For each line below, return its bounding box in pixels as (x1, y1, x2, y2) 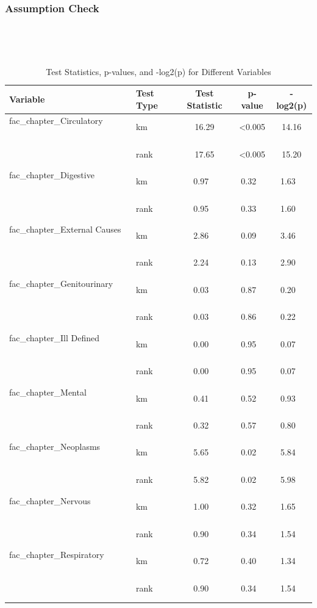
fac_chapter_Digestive (9, 168, 94, 181)
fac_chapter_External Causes (9, 223, 121, 236)
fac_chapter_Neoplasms (9, 440, 101, 452)
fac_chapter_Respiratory (9, 548, 104, 561)
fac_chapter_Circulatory (9, 114, 103, 127)
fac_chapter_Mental (9, 385, 87, 398)
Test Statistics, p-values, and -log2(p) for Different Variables (46, 65, 271, 78)
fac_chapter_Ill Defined (9, 331, 100, 344)
